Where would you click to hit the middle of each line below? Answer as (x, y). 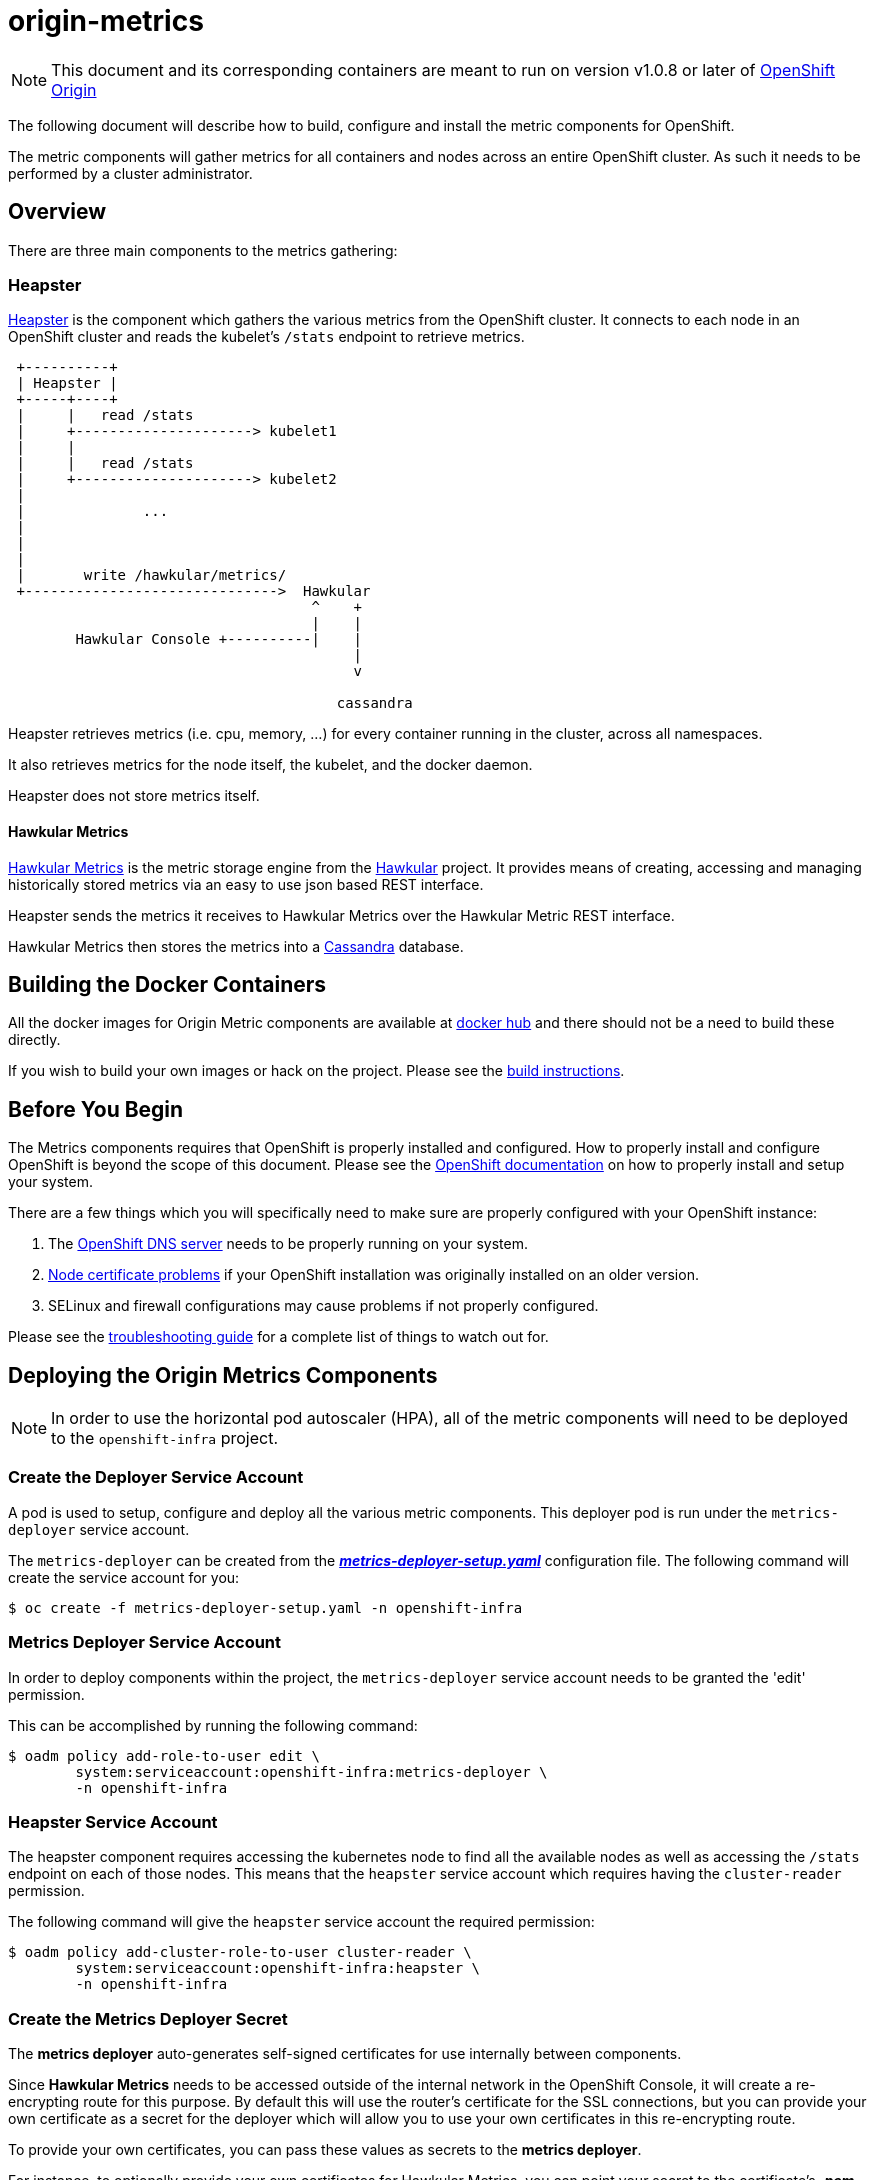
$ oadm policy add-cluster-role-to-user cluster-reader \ (240, 1952)
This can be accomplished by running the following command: (213, 1725)
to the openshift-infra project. (165, 1438)
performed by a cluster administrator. (130, 173)
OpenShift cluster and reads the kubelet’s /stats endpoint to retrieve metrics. (266, 337)
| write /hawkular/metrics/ (151, 575)
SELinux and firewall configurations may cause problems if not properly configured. (323, 1306)
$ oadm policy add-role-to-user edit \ (164, 1755)
